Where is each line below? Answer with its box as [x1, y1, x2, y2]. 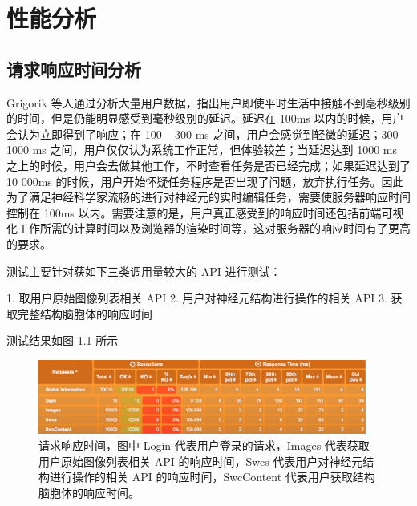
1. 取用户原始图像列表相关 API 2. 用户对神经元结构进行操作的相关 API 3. [6, 289, 387, 306]
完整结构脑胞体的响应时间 [17, 305, 152, 322]
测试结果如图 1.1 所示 [6, 332, 119, 349]
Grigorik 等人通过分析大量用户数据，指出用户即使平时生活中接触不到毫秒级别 [6, 94, 411, 111]
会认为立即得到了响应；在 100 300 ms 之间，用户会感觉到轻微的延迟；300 [6, 125, 399, 142]
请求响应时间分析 [6, 56, 141, 81]
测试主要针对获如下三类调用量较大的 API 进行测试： [6, 262, 281, 279]
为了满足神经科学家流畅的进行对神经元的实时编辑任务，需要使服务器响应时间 [6, 188, 411, 205]
